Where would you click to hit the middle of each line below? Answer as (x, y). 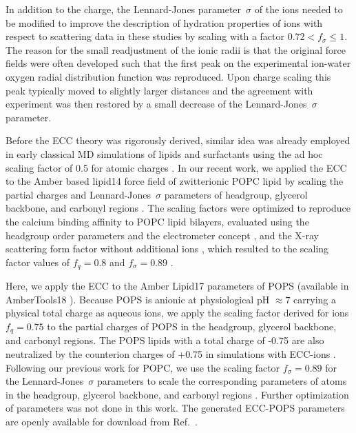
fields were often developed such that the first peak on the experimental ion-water (178, 63)
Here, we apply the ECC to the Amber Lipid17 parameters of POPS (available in (177, 286)
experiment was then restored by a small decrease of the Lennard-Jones (156, 104)
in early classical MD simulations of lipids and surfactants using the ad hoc (164, 153)
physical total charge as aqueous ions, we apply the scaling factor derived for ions (177, 313)
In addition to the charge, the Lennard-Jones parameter (124, 9)
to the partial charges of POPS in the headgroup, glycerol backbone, (192, 326)
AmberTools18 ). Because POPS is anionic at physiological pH (138, 299)
